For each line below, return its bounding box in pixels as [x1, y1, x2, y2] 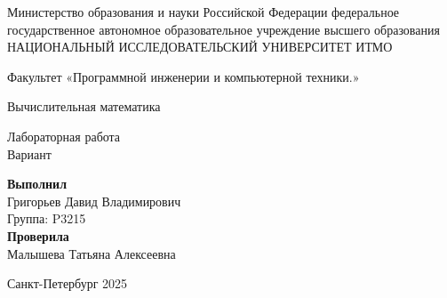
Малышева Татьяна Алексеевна [7, 244, 176, 262]
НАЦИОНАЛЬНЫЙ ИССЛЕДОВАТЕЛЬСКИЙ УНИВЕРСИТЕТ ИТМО [7, 37, 393, 56]
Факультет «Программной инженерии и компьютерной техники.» [7, 67, 360, 85]
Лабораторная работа [7, 126, 121, 145]
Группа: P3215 [7, 209, 86, 228]
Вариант [7, 144, 52, 163]
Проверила [7, 226, 69, 245]
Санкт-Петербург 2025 [7, 274, 128, 293]
